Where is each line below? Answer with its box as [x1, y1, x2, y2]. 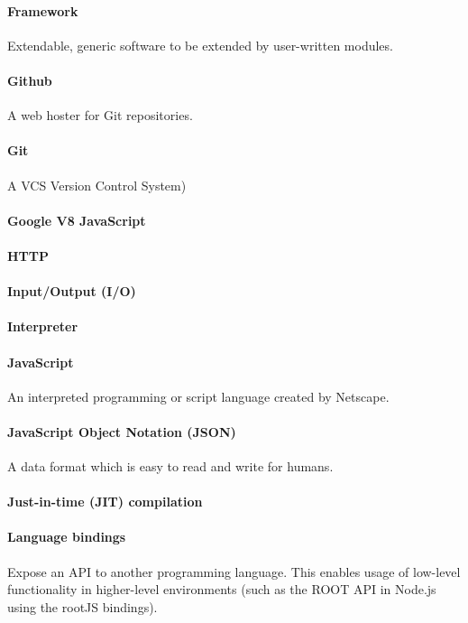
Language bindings [7, 527, 126, 546]
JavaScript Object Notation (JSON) [7, 422, 236, 441]
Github [7, 70, 52, 89]
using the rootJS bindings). [7, 597, 158, 616]
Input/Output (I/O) [7, 282, 136, 301]
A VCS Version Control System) [7, 175, 187, 194]
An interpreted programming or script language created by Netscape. [7, 386, 390, 405]
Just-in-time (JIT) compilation [7, 492, 203, 511]
